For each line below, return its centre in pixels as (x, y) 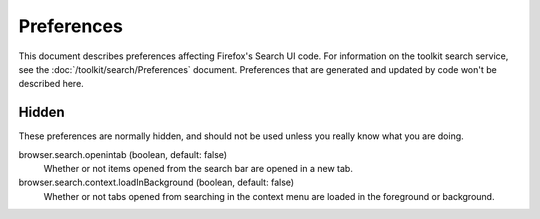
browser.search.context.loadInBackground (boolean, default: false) (156, 182)
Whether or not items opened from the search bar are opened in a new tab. (198, 169)
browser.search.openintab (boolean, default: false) (123, 154)
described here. (51, 84)
